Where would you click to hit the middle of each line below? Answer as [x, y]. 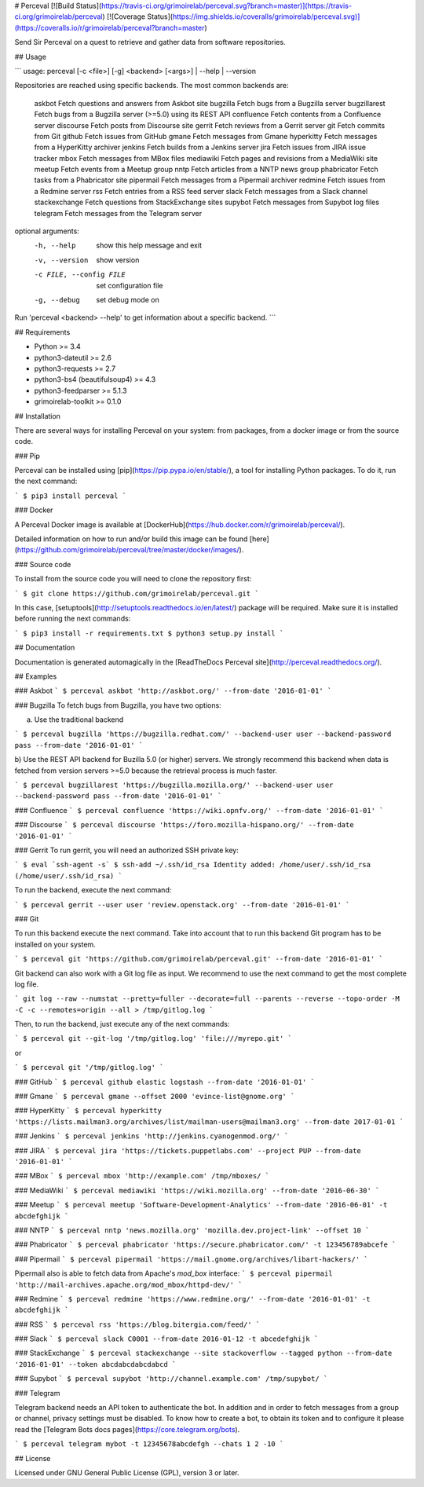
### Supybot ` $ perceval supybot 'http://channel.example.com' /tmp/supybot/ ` [171, 1379]
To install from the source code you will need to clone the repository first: [133, 579]
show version [118, 260]
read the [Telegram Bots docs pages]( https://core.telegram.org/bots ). [127, 1429]
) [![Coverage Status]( [137, 16]
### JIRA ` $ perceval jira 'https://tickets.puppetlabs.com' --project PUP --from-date [188, 1150]
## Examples [36, 676]
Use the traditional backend [79, 720]
